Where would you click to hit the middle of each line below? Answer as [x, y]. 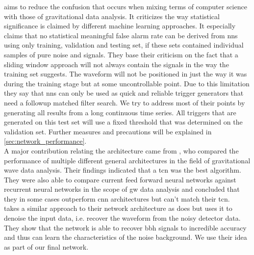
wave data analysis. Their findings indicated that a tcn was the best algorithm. [123, 170]
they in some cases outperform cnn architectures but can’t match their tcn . [117, 198]
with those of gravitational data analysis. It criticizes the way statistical [112, 16]
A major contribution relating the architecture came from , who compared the [121, 150]
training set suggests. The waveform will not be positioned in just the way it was [126, 74]
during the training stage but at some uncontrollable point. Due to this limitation [127, 83]
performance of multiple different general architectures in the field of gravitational [127, 160]
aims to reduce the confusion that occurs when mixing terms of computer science [126, 6]
